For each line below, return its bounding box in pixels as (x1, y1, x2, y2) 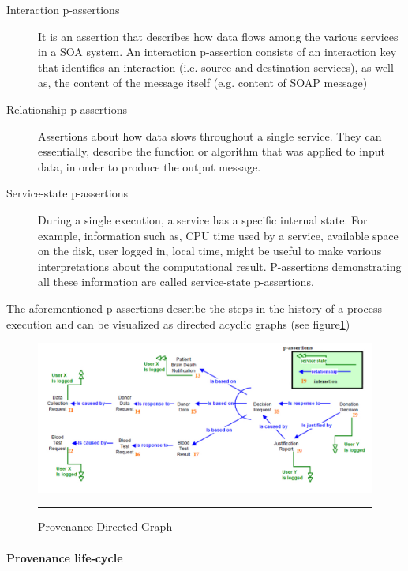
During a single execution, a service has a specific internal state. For (38, 211, 368, 227)
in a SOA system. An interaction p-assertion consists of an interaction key (38, 43, 397, 60)
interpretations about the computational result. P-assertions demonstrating (38, 257, 402, 274)
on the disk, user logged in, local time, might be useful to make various (38, 242, 382, 259)
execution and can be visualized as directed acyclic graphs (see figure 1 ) (6, 315, 350, 332)
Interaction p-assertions (6, 2, 120, 17)
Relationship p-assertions (6, 100, 127, 117)
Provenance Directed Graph (38, 518, 173, 535)
